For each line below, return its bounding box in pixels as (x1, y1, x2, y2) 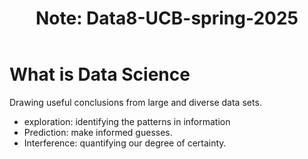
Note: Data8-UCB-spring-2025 (35, 7, 299, 30)
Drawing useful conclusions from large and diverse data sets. (9, 96, 262, 108)
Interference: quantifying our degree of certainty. (23, 137, 227, 149)
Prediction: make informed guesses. (23, 126, 173, 138)
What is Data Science (9, 63, 191, 86)
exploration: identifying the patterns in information (23, 115, 231, 127)
